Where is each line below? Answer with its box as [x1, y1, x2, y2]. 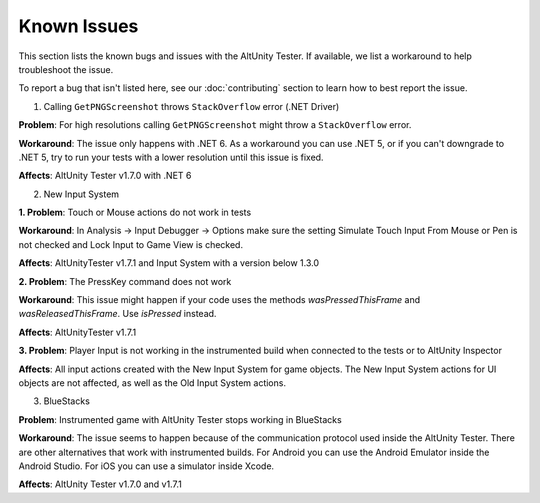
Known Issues [18, 15, 139, 37]
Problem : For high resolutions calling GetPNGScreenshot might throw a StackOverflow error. [18, 119, 412, 131]
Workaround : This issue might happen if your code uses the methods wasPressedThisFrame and [18, 294, 421, 306]
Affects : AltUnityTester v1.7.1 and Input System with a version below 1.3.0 [18, 257, 320, 269]
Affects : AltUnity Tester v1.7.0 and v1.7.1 [18, 478, 182, 490]
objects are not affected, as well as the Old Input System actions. [18, 376, 287, 389]
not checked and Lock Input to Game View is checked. [18, 238, 244, 250]
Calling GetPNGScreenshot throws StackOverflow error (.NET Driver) [43, 100, 340, 112]
